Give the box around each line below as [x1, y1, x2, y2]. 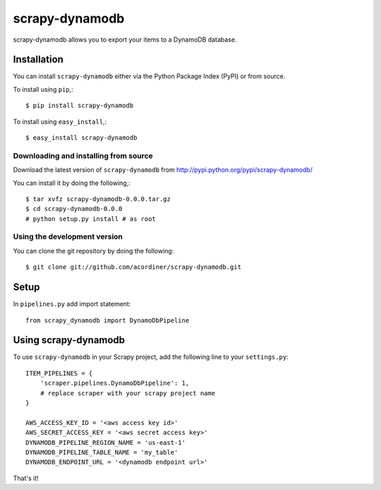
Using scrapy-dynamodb [13, 334, 126, 346]
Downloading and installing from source [13, 150, 153, 160]
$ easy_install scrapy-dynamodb [25, 134, 138, 142]
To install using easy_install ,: [13, 117, 107, 126]
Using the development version [13, 232, 123, 241]
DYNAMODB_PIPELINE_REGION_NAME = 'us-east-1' [25, 438, 186, 446]
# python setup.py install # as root [25, 215, 157, 222]
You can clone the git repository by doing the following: [13, 246, 174, 255]
